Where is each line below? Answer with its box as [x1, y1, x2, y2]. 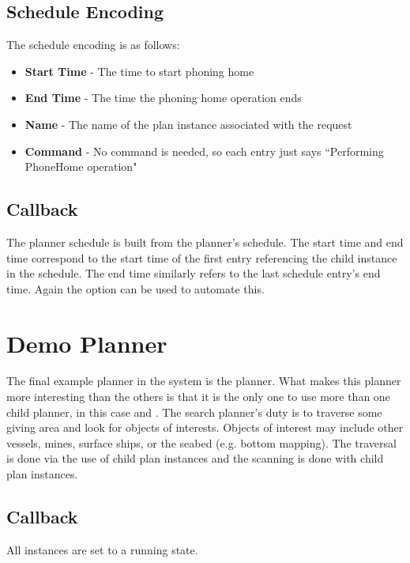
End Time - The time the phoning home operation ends [24, 89, 302, 106]
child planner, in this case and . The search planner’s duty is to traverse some [6, 403, 382, 420]
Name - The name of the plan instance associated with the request [24, 115, 352, 132]
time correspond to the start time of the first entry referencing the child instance [6, 249, 397, 266]
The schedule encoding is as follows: [6, 36, 180, 53]
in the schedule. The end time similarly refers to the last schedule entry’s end [6, 265, 381, 281]
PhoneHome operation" [24, 158, 137, 175]
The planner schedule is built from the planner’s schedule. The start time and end [6, 233, 404, 250]
